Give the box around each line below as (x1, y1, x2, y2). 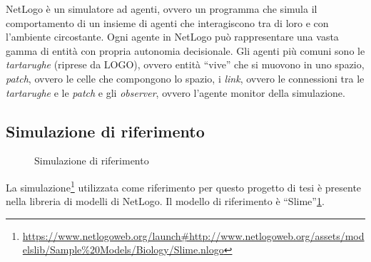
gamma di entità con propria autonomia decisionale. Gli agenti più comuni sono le (6, 43, 365, 58)
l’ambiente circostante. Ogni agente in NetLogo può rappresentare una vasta (6, 29, 339, 44)
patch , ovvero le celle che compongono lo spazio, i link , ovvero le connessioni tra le (6, 70, 365, 85)
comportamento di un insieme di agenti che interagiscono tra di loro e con (6, 15, 329, 30)
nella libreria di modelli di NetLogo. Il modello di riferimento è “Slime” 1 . (6, 194, 325, 209)
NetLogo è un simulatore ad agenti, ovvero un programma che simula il (6, 1, 317, 16)
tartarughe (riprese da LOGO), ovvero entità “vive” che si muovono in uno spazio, (6, 57, 365, 72)
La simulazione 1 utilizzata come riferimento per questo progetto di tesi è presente (6, 177, 362, 194)
